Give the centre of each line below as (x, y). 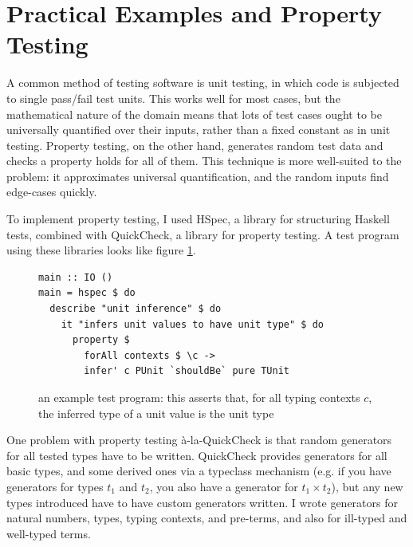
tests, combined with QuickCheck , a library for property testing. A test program (203, 234)
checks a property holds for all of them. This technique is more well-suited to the (204, 161)
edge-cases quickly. (52, 192)
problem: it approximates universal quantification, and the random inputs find (198, 176)
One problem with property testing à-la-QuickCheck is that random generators (199, 440)
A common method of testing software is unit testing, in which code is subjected (203, 83)
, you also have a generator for (224, 486)
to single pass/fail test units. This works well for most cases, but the (173, 98)
